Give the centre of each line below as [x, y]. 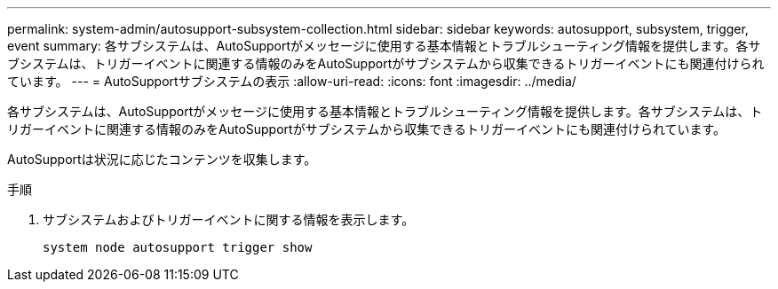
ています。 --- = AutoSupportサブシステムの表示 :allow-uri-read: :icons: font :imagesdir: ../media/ [292, 81]
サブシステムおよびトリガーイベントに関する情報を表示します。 [229, 219]
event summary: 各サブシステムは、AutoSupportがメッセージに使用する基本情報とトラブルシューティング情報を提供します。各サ [384, 46]
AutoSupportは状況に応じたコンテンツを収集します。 [162, 159]
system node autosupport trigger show [178, 247]
